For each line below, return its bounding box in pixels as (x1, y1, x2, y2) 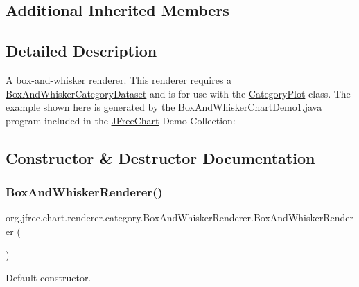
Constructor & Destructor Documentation (6, 147, 315, 168)
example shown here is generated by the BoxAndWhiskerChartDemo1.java (6, 100, 322, 114)
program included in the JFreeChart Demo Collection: (6, 113, 236, 127)
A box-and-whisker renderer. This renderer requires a (6, 72, 232, 86)
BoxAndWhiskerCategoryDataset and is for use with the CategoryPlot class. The (6, 86, 351, 100)
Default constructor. (6, 270, 91, 285)
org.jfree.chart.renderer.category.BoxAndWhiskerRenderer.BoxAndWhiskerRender (6, 210, 353, 225)
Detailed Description (6, 40, 157, 62)
